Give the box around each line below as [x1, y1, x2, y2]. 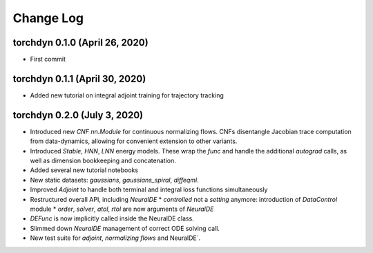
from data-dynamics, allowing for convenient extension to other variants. [30, 137, 238, 145]
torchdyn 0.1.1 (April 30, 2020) [12, 73, 146, 84]
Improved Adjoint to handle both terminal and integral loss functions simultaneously [30, 185, 268, 194]
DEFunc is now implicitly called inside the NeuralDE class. [30, 214, 195, 223]
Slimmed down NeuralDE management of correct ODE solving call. [30, 224, 220, 232]
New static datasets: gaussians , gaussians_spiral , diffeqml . [30, 176, 200, 184]
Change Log [12, 10, 84, 26]
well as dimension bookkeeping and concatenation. [30, 156, 176, 165]
